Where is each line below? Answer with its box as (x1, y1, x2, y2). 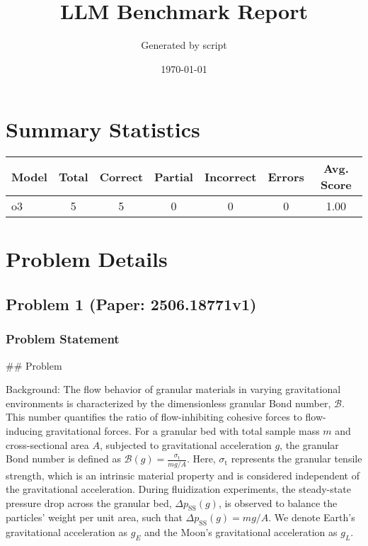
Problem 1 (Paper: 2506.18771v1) (6, 293, 257, 315)
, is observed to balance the (218, 495, 338, 510)
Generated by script (141, 38, 227, 52)
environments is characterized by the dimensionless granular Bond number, (6, 395, 331, 410)
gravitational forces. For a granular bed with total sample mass (45, 423, 320, 438)
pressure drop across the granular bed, (6, 495, 172, 510)
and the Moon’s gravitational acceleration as (144, 525, 338, 540)
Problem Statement (6, 330, 120, 348)
